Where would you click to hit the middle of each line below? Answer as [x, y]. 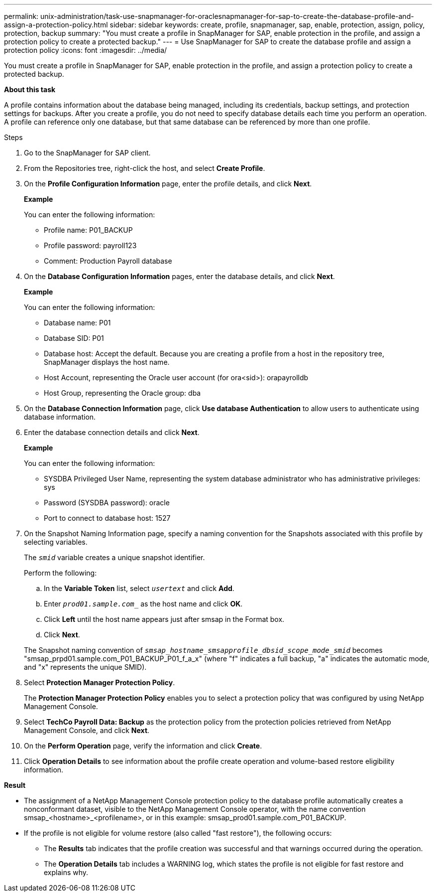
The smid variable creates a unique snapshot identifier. [114, 557]
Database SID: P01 [74, 338]
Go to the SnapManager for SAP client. [87, 153]
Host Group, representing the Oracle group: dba [122, 393]
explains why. [66, 872]
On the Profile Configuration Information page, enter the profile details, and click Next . [168, 184]
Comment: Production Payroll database [108, 261]
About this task [30, 89]
